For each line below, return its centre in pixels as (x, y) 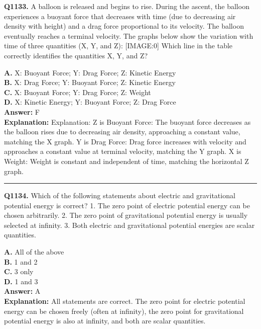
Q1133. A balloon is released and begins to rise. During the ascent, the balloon (127, 6)
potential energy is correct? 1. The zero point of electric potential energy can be (127, 205)
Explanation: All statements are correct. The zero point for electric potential (125, 301)
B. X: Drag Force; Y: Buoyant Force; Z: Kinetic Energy (90, 82)
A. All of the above (34, 252)
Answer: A (22, 291)
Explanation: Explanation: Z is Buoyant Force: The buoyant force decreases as (127, 121)
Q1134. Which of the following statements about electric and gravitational (120, 195)
